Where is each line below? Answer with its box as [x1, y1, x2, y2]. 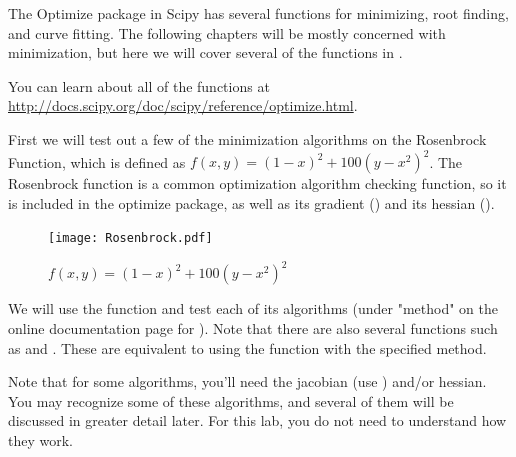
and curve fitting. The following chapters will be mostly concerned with [8, 22, 446, 43]
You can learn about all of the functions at [8, 75, 270, 96]
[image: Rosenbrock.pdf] [48, 231, 213, 246]
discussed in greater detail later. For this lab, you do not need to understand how [8, 410, 507, 431]
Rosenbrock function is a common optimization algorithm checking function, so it [8, 173, 507, 194]
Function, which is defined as [8, 151, 186, 172]
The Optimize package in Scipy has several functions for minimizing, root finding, [8, 3, 509, 23]
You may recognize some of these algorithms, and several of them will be [8, 390, 454, 411]
